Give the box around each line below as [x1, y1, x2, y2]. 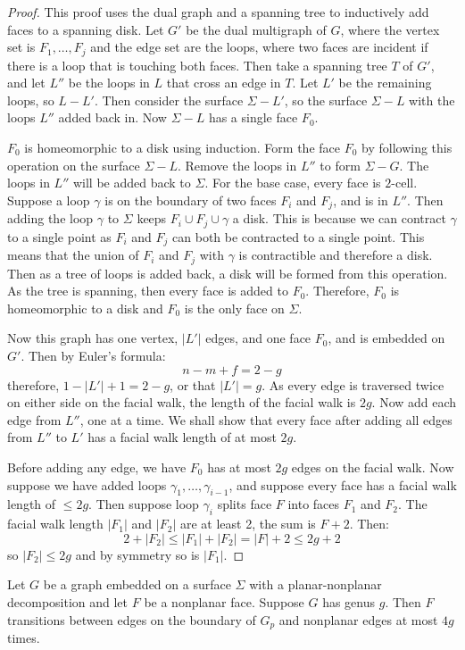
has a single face [208, 108, 298, 127]
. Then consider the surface [94, 90, 244, 109]
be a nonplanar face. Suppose [144, 592, 304, 611]
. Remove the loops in [177, 155, 297, 174]
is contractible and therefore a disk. [238, 246, 433, 264]
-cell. [391, 173, 418, 192]
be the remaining [338, 73, 432, 92]
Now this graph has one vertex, [7, 329, 179, 347]
